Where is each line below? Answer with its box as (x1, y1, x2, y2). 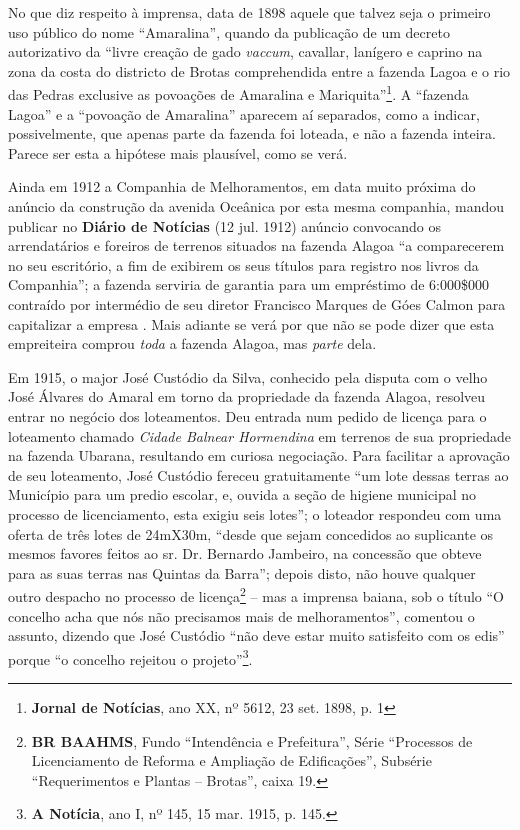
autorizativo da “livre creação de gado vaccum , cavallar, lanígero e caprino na (8, 41, 483, 62)
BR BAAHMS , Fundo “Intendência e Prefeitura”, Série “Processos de (31, 730, 473, 751)
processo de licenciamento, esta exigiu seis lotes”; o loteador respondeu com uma (8, 503, 502, 524)
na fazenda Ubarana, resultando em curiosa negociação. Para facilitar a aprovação (8, 445, 510, 466)
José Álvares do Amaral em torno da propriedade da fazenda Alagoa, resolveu (8, 386, 486, 407)
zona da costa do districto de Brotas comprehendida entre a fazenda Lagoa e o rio (8, 60, 511, 81)
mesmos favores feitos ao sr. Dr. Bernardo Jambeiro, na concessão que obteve (8, 543, 482, 564)
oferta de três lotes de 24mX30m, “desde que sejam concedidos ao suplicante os (8, 523, 494, 544)
